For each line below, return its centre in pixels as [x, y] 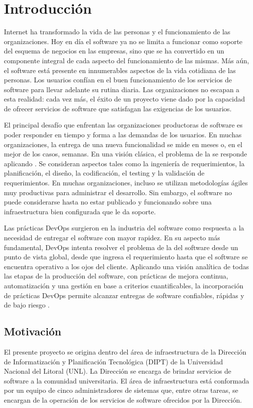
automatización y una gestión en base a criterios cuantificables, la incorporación [124, 285]
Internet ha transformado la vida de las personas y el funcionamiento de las [117, 32]
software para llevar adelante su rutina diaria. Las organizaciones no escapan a [122, 89]
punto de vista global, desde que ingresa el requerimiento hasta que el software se [126, 257]
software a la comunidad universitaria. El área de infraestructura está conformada [126, 380]
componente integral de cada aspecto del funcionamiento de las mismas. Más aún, [126, 60]
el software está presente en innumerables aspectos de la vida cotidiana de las [120, 70]
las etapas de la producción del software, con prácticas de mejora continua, [116, 276]
